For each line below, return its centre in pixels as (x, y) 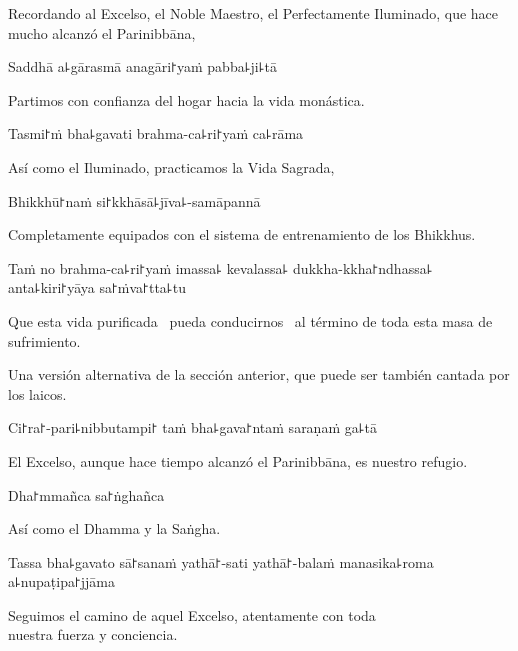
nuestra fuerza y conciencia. (93, 634)
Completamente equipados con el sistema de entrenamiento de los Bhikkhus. (242, 234)
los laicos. (37, 393)
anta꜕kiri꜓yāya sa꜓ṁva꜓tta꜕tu (97, 287)
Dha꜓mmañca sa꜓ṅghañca (86, 494)
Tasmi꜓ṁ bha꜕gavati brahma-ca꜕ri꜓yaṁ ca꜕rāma (156, 133)
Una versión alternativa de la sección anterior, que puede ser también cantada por (259, 374)
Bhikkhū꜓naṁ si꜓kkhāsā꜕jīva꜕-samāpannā (134, 200)
